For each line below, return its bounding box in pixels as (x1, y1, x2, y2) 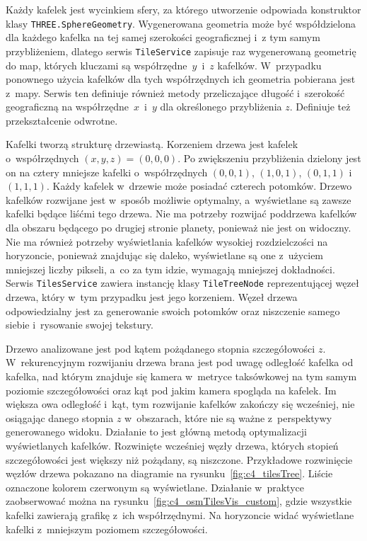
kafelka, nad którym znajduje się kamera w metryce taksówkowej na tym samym (6, 369, 357, 384)
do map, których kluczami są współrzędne (6, 57, 187, 72)
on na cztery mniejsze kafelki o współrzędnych (6, 164, 208, 179)
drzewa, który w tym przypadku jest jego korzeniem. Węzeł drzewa (6, 290, 298, 304)
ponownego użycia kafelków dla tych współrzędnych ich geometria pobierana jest (6, 72, 356, 86)
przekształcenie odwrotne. (6, 113, 118, 127)
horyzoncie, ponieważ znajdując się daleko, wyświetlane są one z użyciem (6, 248, 324, 263)
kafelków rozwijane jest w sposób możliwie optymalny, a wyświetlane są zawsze (6, 192, 351, 207)
